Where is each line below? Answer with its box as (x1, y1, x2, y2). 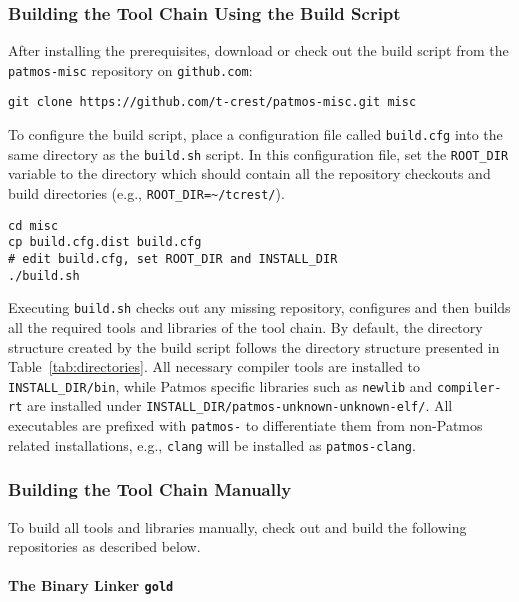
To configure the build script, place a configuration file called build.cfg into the (8, 124, 503, 145)
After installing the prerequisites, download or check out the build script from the (8, 40, 509, 61)
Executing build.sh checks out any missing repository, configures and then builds (8, 297, 511, 318)
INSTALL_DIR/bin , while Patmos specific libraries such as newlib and (8, 375, 433, 396)
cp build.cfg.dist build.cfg (8, 235, 202, 250)
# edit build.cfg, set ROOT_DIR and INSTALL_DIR (8, 252, 338, 266)
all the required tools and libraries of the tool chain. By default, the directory (8, 316, 483, 337)
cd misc (8, 218, 59, 233)
